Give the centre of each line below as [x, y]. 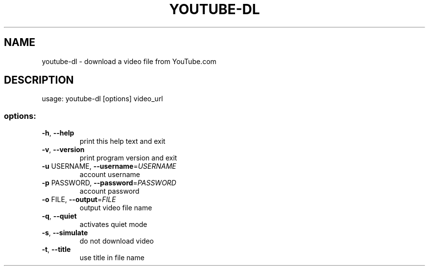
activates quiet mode [113, 225]
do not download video [117, 241]
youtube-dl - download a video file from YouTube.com [129, 61]
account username [110, 175]
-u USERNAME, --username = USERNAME [109, 166]
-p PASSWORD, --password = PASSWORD [109, 183]
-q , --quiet [59, 216]
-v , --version [63, 150]
